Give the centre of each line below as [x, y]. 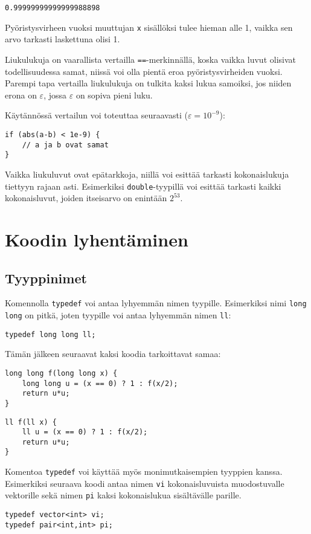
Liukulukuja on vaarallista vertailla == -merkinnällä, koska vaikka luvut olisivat [151, 59]
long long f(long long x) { [61, 373]
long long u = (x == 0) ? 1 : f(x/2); [100, 383]
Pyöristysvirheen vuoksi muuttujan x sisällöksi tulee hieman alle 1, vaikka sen [149, 27]
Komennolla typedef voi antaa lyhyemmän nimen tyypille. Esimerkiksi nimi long [156, 303]
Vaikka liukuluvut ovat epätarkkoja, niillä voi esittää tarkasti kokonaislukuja [147, 174]
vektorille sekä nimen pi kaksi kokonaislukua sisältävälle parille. [123, 495]
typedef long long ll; [50, 334]
